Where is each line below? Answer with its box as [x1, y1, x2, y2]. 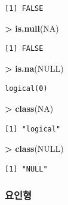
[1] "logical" [5, 124, 61, 133]
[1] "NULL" [5, 164, 48, 173]
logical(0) [5, 84, 48, 93]
